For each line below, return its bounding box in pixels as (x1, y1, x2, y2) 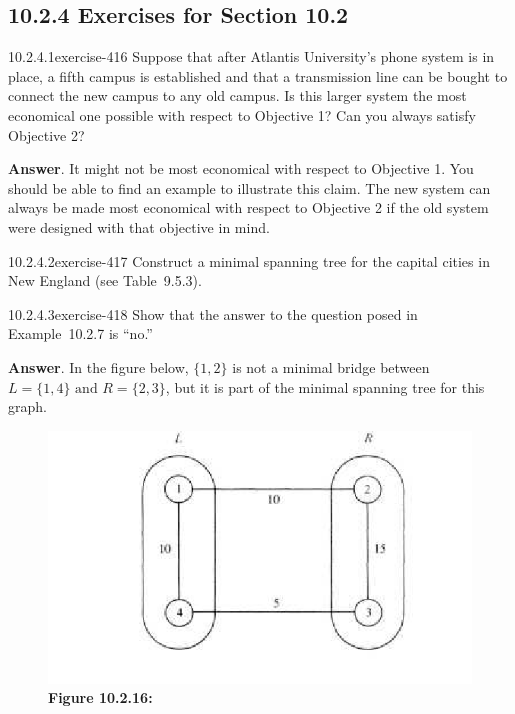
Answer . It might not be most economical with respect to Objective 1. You (8, 158, 474, 179)
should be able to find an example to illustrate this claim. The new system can (8, 177, 491, 198)
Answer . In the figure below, (8, 356, 189, 377)
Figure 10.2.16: (48, 687, 153, 708)
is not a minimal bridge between (232, 356, 430, 377)
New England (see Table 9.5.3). (8, 270, 202, 291)
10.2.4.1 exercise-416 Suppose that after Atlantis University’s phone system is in (8, 46, 495, 67)
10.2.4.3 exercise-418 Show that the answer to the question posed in (8, 303, 418, 324)
